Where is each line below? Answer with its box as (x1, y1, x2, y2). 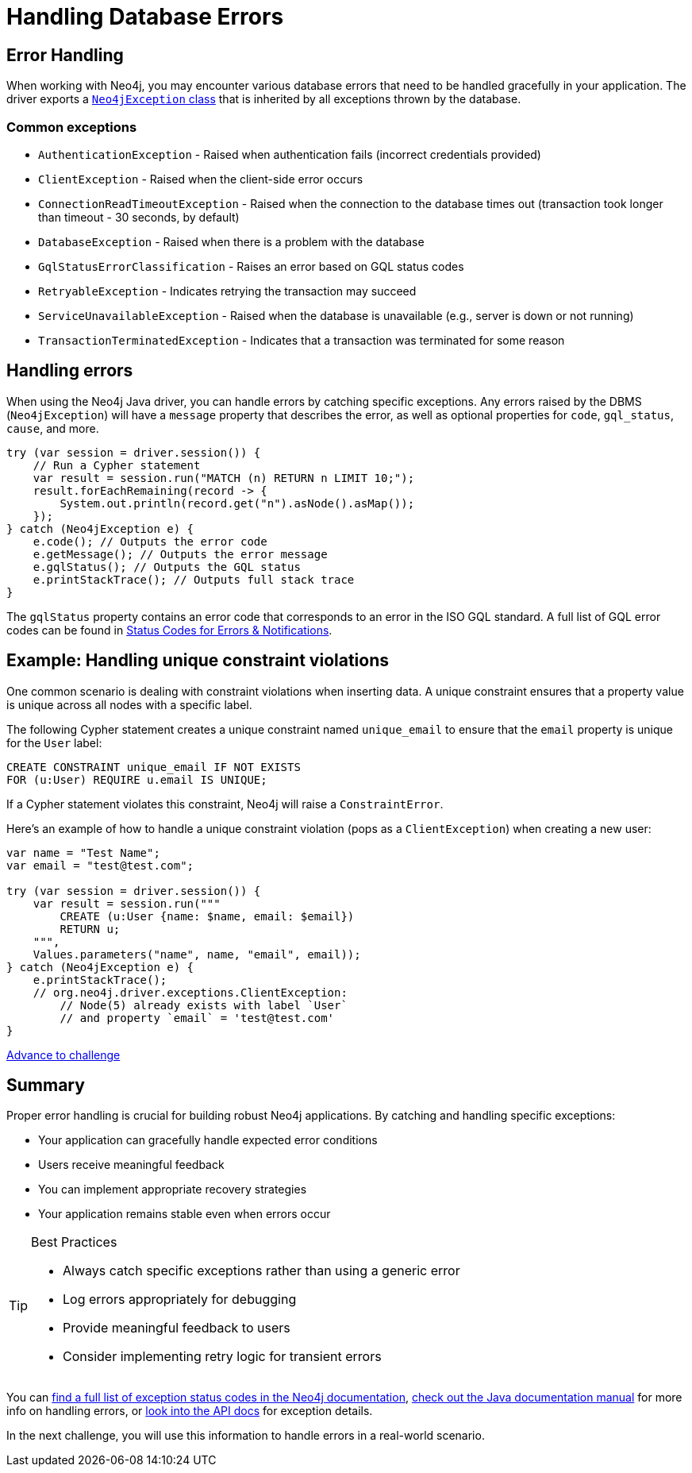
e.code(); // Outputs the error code (33, 534, 267, 548)
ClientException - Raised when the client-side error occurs (38, 172, 363, 186)
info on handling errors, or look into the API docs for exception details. (6, 1404, 373, 1418)
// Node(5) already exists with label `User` (60, 998, 348, 1012)
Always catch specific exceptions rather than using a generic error (63, 1263, 460, 1279)
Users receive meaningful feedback (38, 1158, 225, 1172)
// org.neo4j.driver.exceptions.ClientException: (33, 985, 348, 999)
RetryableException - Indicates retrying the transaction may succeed (38, 283, 417, 298)
